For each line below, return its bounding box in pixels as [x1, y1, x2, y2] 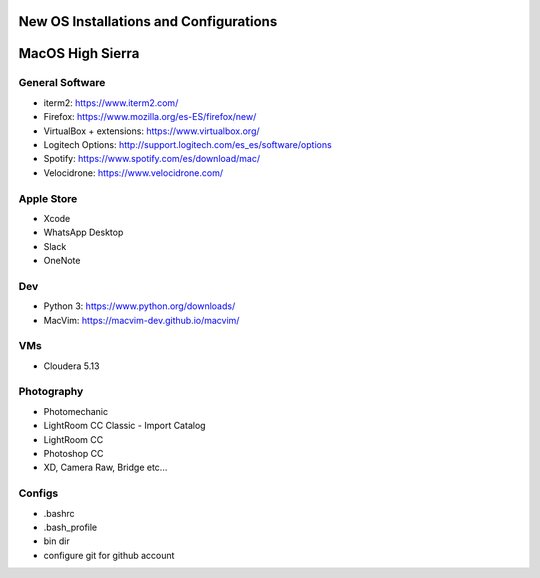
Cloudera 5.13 [43, 360, 100, 372]
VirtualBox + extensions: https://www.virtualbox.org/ [43, 125, 260, 137]
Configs [18, 486, 59, 500]
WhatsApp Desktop [43, 226, 124, 239]
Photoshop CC [43, 448, 104, 460]
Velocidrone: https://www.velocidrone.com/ [43, 166, 224, 179]
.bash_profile [43, 521, 98, 533]
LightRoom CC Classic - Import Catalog [43, 420, 206, 432]
